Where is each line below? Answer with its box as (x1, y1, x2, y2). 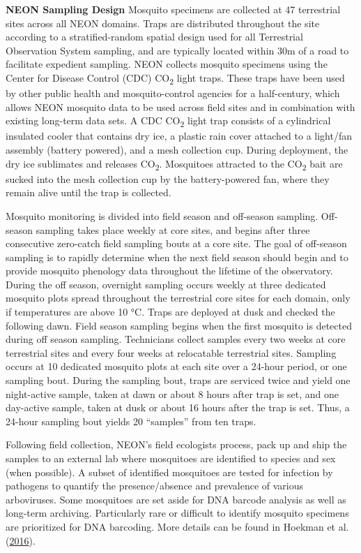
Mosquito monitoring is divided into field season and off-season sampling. (6, 208, 318, 223)
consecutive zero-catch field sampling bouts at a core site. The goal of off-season (6, 236, 347, 251)
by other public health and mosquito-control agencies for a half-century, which (6, 86, 340, 101)
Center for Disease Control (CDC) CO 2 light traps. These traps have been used (6, 70, 345, 87)
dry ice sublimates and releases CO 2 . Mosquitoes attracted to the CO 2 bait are (6, 156, 343, 172)
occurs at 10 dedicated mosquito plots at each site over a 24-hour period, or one (6, 359, 347, 374)
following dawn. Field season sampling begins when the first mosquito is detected (6, 318, 352, 332)
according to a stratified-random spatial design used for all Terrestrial (6, 29, 303, 44)
